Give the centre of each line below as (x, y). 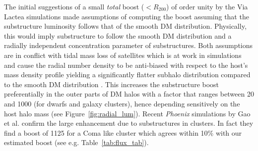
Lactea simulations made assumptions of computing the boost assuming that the (127, 16)
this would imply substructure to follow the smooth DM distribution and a (118, 35)
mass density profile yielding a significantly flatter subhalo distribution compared (127, 75)
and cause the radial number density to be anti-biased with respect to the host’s (126, 65)
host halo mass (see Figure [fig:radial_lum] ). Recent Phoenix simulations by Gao (127, 113)
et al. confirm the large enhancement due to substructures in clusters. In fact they (129, 123)
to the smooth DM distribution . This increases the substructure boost (112, 84)
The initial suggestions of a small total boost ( (74, 6)
